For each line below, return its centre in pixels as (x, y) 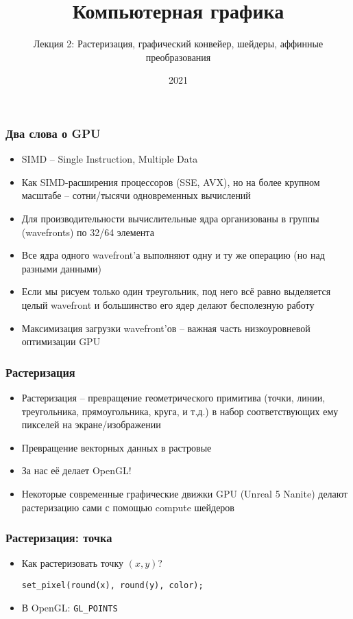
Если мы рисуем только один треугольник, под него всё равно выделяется (176, 291)
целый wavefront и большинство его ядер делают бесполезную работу (168, 304)
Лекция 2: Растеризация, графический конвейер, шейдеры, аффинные (178, 44)
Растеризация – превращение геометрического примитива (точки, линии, (173, 397)
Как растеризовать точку (72, 563)
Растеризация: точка (59, 538)
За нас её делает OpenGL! (76, 470)
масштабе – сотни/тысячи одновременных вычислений (136, 195)
